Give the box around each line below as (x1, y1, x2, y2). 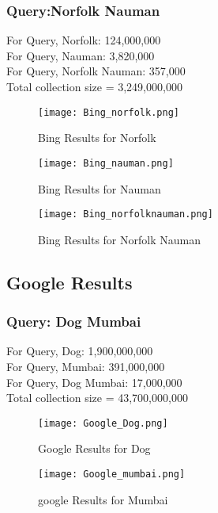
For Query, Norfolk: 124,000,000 (6, 32, 161, 48)
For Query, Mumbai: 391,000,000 (6, 358, 165, 374)
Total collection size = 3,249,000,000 (6, 78, 182, 94)
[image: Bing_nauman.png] (38, 157, 174, 169)
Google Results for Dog (38, 440, 151, 457)
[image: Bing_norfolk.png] (38, 106, 179, 118)
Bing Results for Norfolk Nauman (38, 231, 201, 247)
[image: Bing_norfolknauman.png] (38, 209, 213, 220)
